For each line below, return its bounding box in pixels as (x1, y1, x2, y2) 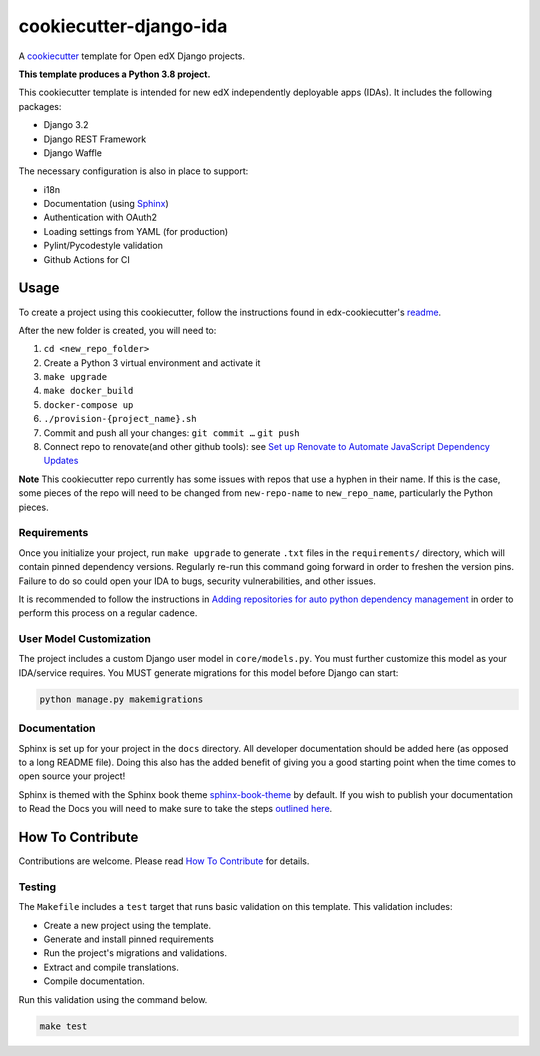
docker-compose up (43, 399, 134, 410)
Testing (18, 880, 57, 894)
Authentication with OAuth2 (43, 211, 157, 224)
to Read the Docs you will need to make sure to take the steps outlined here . (18, 803, 333, 815)
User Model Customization (18, 632, 152, 646)
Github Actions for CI (43, 253, 130, 265)
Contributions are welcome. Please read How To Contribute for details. (18, 855, 310, 867)
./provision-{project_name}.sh (43, 413, 197, 425)
